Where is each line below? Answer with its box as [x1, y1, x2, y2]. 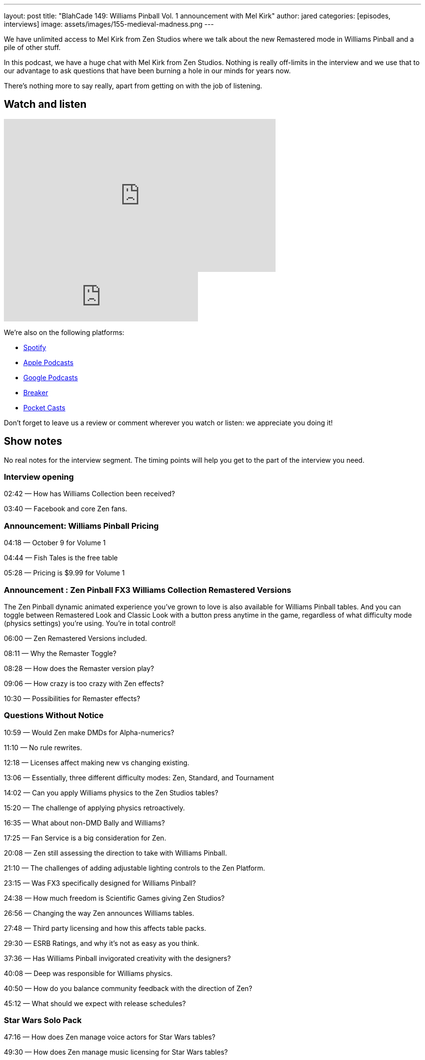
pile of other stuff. [4, 43, 61, 51]
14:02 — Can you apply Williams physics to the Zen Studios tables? [4, 788, 218, 797]
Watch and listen [4, 98, 87, 111]
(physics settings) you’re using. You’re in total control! [4, 619, 176, 627]
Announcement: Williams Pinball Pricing [4, 521, 159, 531]
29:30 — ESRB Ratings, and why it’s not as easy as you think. [4, 939, 199, 947]
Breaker [23, 388, 49, 397]
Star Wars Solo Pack [4, 1015, 82, 1026]
